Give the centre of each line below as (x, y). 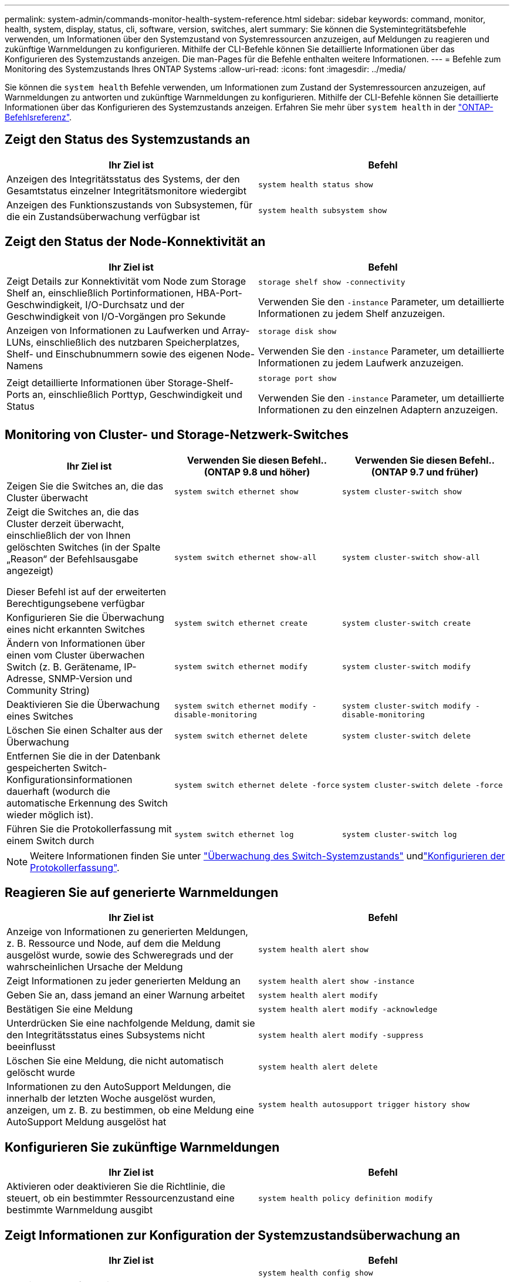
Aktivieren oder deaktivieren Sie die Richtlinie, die (116, 1187)
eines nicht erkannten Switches (76, 629)
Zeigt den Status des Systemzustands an (128, 140)
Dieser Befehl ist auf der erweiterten (87, 591)
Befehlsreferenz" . (38, 117)
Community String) (48, 690)
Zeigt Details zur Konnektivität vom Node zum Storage (126, 281)
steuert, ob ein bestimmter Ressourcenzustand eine (121, 1198)
